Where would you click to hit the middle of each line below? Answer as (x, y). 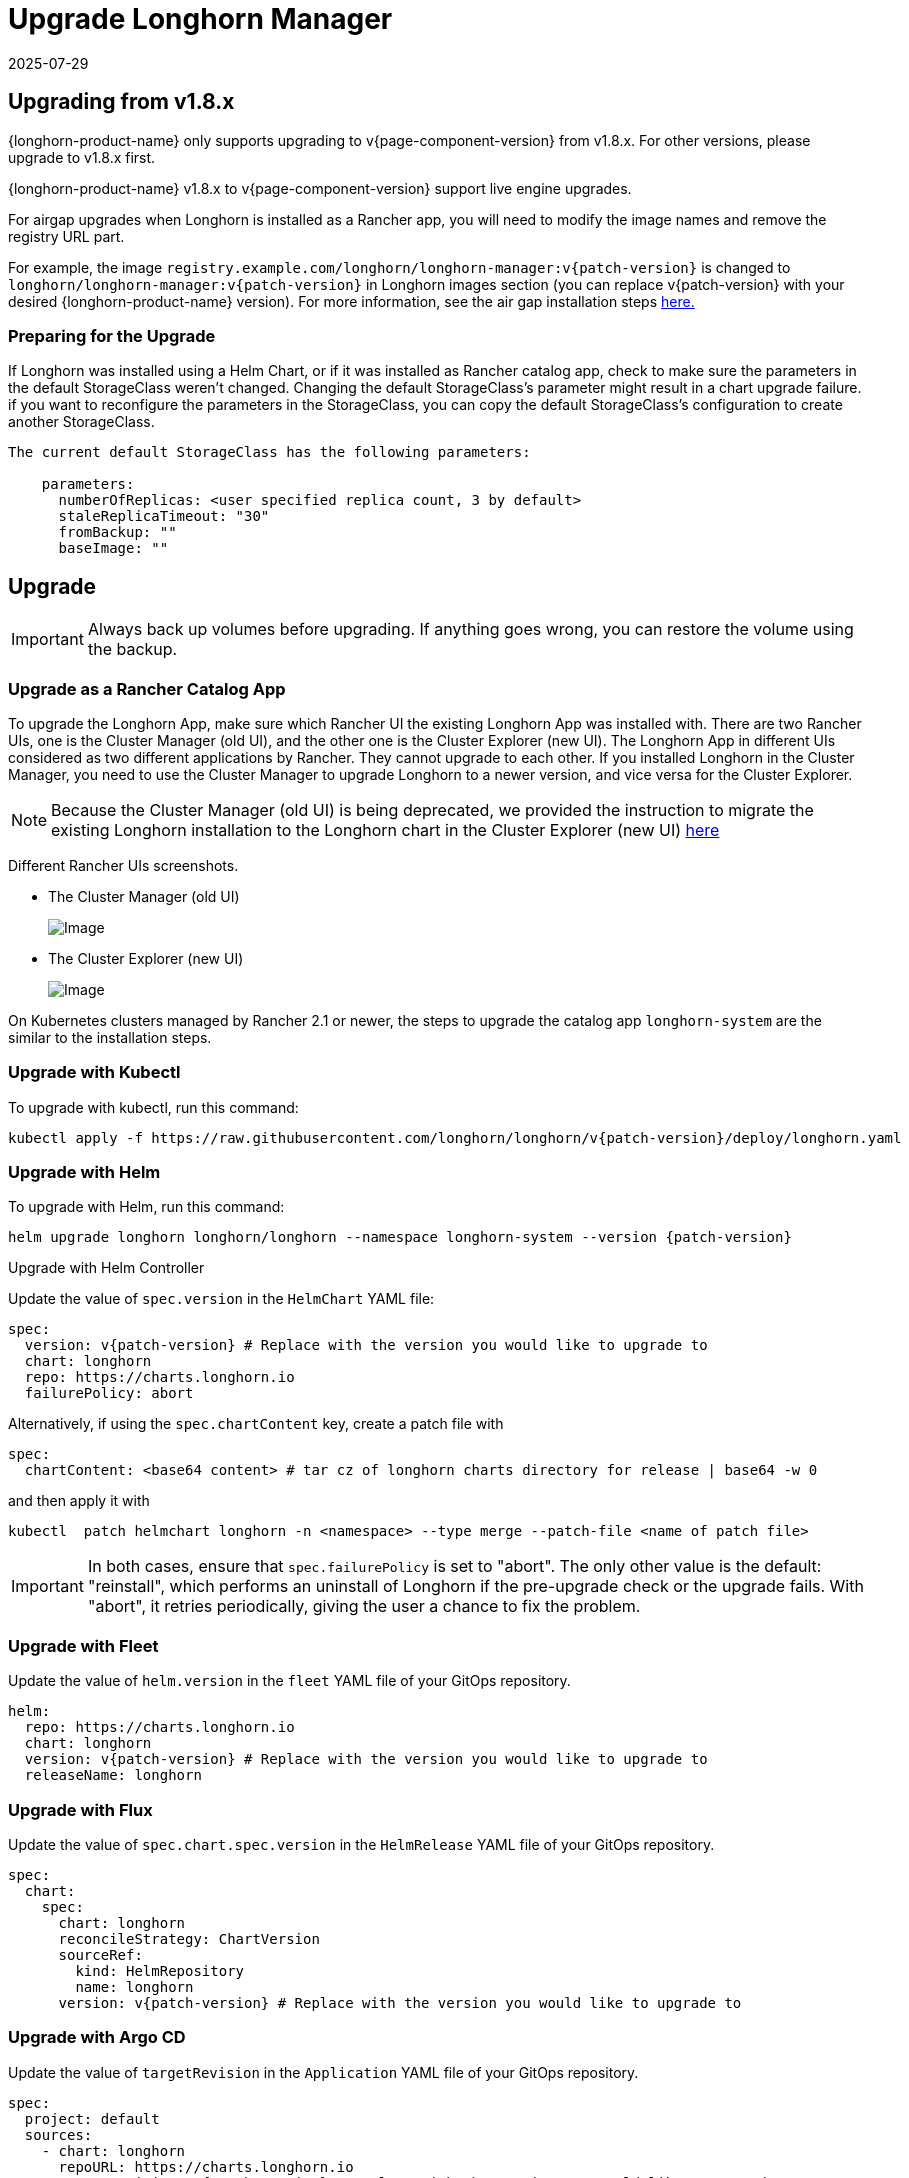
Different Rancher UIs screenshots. (123, 865)
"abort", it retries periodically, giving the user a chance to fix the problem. (364, 1606)
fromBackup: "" (117, 532)
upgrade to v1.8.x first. (82, 157)
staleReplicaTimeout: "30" (164, 516)
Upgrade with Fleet (83, 1645)
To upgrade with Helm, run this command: (146, 1207)
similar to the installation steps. (110, 1037)
